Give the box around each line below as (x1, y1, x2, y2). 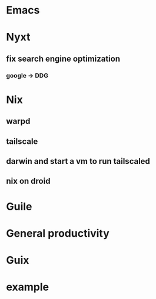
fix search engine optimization (6, 53, 121, 63)
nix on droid (6, 176, 51, 186)
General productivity (6, 227, 110, 240)
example (6, 280, 49, 294)
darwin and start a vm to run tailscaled (6, 156, 150, 166)
